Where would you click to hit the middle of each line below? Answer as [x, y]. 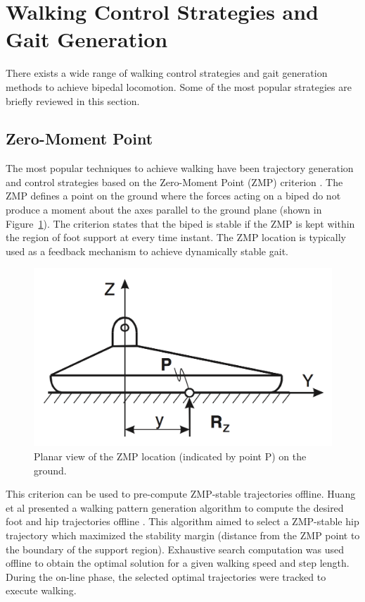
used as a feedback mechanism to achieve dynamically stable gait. [147, 251]
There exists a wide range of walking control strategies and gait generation [167, 73]
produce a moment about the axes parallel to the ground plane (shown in [164, 210]
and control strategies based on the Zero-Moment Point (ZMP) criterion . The [174, 182]
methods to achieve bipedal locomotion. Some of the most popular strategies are [179, 86]
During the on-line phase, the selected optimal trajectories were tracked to [166, 576]
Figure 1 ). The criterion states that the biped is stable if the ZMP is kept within [180, 223]
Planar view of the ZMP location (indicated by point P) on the [170, 456]
